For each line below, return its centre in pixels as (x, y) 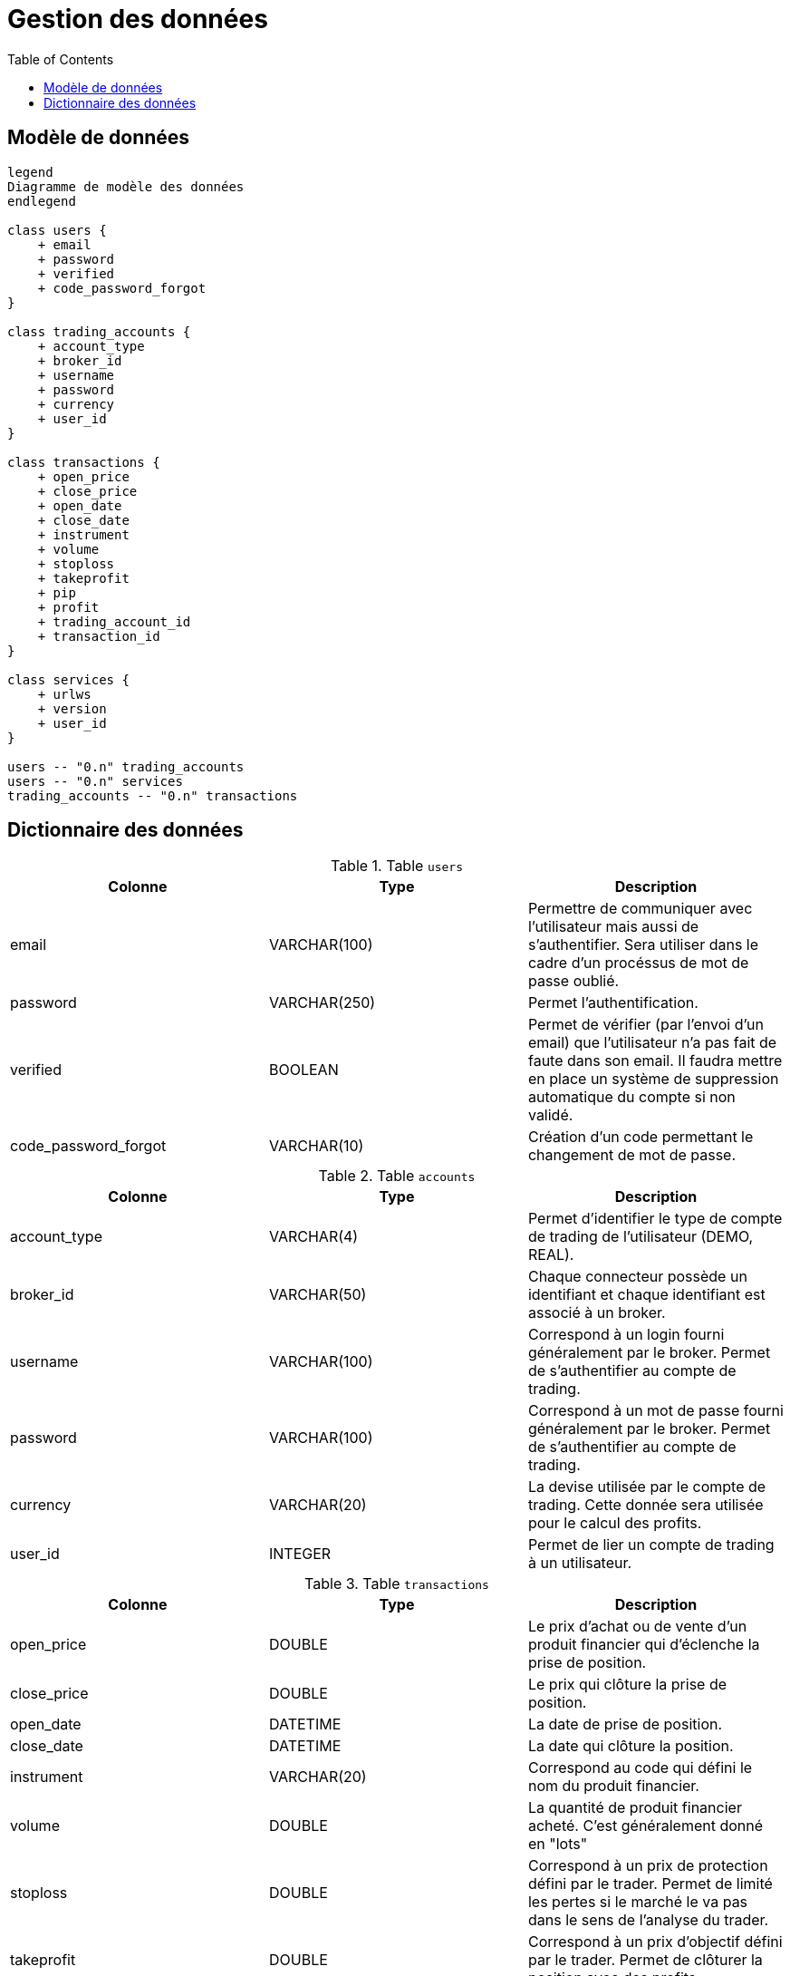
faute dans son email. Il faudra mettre (655, 1061)
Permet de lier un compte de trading (651, 1545)
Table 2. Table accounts (397, 1176)
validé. (550, 1115)
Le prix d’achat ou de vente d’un (637, 1627)
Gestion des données (138, 19)
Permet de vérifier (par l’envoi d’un (645, 1025)
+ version (72, 708)
